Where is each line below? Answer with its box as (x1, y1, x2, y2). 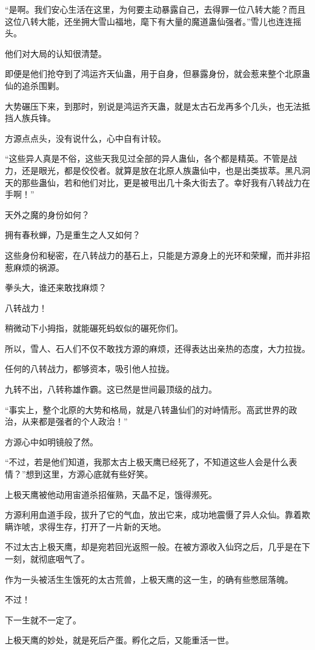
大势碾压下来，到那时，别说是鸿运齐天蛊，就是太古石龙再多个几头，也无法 (5, 99, 302, 112)
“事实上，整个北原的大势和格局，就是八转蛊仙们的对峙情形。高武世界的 (5, 403, 289, 416)
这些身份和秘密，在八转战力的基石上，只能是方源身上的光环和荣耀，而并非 (5, 248, 302, 261)
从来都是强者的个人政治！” (21, 415, 128, 428)
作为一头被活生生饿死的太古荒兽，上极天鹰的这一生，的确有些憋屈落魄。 (5, 572, 293, 585)
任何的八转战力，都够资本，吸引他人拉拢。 (5, 362, 174, 375)
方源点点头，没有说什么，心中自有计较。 (5, 131, 166, 144)
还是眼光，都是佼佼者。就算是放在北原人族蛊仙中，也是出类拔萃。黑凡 (21, 164, 302, 176)
